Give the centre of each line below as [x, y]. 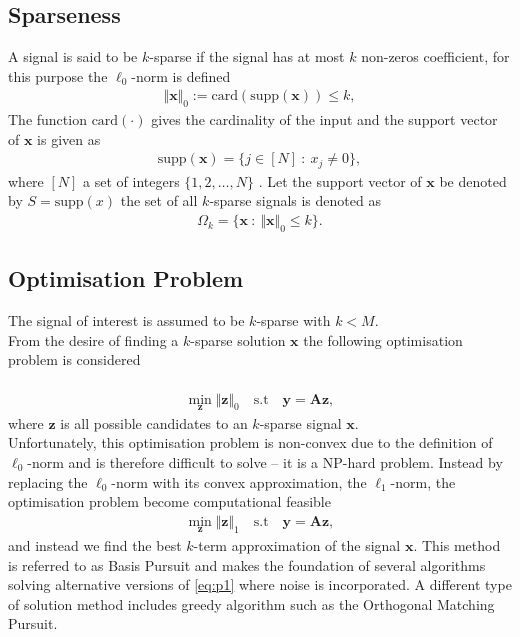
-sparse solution [238, 339]
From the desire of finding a [93, 339]
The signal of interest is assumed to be [126, 320]
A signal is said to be [73, 56]
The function [47, 119]
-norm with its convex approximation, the [239, 481]
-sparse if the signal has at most [247, 56]
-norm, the [423, 481]
